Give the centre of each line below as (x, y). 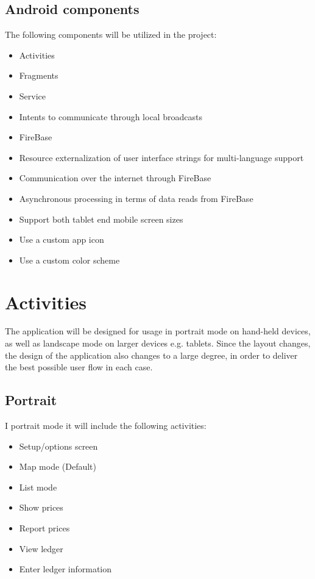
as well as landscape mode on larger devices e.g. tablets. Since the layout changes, (158, 343)
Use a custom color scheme (69, 260)
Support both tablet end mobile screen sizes (101, 219)
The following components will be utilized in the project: (111, 34)
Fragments (39, 75)
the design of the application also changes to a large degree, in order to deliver (151, 355)
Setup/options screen (58, 446)
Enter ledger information (65, 569)
